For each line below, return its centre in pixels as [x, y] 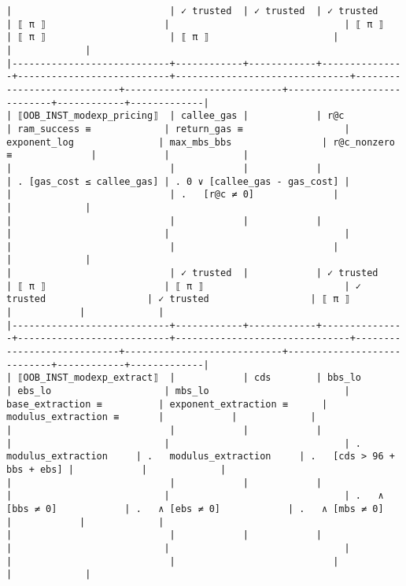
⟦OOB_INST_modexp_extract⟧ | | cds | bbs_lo [190, 378]
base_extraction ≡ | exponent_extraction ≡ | [167, 404]
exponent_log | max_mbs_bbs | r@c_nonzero [201, 142]
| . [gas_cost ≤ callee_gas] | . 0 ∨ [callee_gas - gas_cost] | [178, 181]
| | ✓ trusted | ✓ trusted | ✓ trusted [192, 11]
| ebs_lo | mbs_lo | [178, 391]
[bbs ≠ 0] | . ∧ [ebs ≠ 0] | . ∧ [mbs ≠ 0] [195, 509]
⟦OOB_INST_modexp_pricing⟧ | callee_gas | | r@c [181, 116]
